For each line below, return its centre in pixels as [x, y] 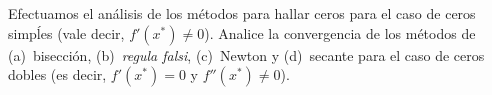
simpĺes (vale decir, [66, 32]
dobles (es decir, [57, 74]
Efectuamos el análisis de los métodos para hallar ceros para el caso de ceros [242, 13]
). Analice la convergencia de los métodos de [340, 32]
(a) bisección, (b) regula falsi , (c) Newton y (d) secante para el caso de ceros [246, 54]
